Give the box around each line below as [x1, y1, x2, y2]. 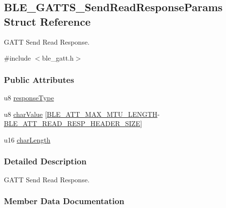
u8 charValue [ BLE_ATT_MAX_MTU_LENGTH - [4, 109, 160, 119]
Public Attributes [4, 73, 74, 85]
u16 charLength [4, 134, 51, 144]
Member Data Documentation [4, 195, 124, 207]
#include [4, 53, 31, 63]
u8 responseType [4, 93, 54, 102]
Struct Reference [4, 14, 91, 29]
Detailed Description [4, 155, 87, 167]
